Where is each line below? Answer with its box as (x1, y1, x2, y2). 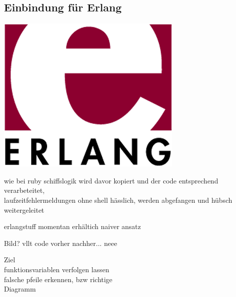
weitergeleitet (4, 204, 45, 215)
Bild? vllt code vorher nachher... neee (4, 238, 117, 248)
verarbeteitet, (4, 185, 45, 195)
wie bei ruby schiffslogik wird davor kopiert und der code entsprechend (4, 175, 218, 185)
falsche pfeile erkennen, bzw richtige (4, 274, 113, 284)
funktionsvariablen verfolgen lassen (4, 264, 109, 274)
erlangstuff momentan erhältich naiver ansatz (4, 221, 141, 232)
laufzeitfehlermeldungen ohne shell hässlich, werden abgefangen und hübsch (4, 194, 233, 205)
